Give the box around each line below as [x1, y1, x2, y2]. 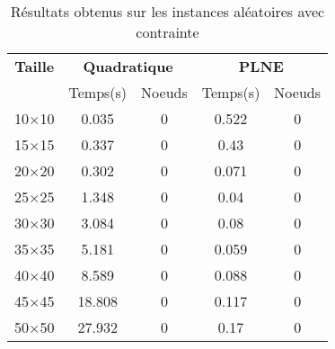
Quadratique [83, 56, 173, 76]
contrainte [136, 22, 199, 42]
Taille [14, 56, 55, 76]
